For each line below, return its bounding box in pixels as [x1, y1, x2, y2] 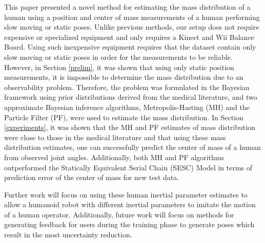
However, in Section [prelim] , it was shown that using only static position [4, 61, 234, 72]
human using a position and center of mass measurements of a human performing [4, 11, 260, 22]
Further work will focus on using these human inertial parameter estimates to [4, 189, 248, 200]
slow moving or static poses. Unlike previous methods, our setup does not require [4, 21, 259, 32]
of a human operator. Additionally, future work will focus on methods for [4, 209, 234, 219]
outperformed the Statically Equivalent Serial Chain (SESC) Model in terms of [4, 162, 253, 172]
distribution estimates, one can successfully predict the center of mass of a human [4, 142, 261, 152]
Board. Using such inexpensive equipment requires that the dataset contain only [4, 41, 256, 52]
